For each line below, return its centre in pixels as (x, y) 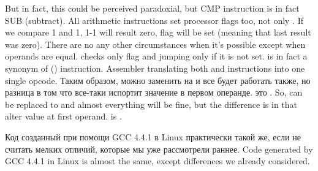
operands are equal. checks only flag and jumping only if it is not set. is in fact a (156, 56)
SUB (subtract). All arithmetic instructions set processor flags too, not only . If (154, 20)
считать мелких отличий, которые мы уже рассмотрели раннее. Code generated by (159, 149)
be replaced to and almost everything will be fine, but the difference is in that (151, 104)
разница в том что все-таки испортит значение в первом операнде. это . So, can (154, 92)
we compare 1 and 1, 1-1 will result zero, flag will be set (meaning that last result (158, 32)
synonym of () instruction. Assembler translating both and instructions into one (155, 68)
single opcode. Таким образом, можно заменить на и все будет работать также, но (158, 80)
